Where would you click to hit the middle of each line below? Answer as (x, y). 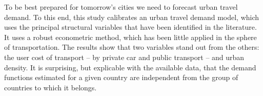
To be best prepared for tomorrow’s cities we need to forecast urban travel (121, 7)
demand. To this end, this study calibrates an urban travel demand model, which (132, 17)
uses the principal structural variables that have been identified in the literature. (130, 27)
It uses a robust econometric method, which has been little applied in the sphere (130, 37)
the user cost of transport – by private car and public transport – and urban (124, 57)
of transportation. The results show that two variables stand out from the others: (132, 47)
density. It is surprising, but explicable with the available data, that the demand (130, 67)
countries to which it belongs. (50, 87)
